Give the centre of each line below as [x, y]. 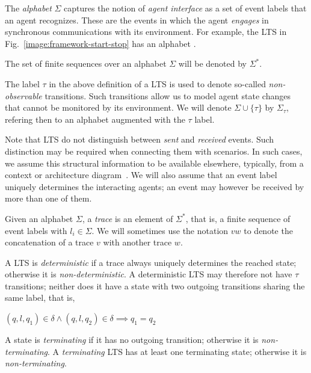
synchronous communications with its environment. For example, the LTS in [146, 32]
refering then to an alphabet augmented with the [95, 119]
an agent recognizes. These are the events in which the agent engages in [137, 20]
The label [22, 83]
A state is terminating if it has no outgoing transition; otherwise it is [132, 340]
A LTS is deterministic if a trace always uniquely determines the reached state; [151, 262]
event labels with [36, 230]
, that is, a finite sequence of [238, 218]
